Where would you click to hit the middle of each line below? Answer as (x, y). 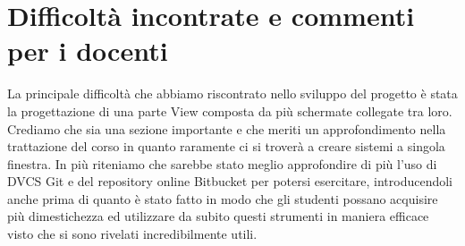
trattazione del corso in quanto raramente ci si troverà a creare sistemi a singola (226, 146)
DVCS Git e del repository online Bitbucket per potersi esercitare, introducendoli (230, 181)
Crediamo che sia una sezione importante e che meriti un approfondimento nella (227, 128)
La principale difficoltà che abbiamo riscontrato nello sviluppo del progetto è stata (232, 93)
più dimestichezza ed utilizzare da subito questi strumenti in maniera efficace (218, 216)
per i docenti (88, 51)
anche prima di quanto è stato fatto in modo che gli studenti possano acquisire (223, 198)
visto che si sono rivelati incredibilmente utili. (132, 234)
